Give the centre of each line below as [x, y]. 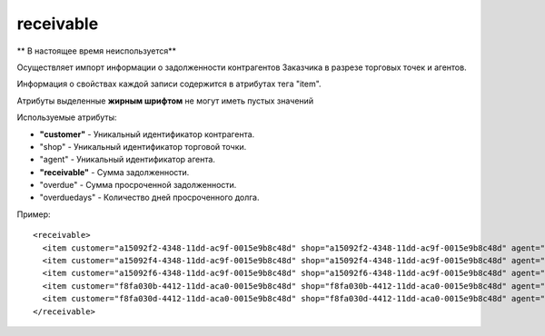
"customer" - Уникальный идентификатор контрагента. [147, 134]
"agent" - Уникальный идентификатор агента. [127, 160]
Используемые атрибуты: [67, 117]
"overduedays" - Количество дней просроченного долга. [149, 198]
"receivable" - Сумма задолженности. [114, 172]
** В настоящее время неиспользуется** [97, 51]
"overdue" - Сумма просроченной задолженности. [138, 185]
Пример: [34, 214]
